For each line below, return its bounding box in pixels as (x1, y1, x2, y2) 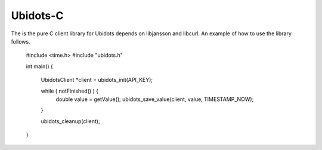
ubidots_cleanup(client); (41, 117, 101, 125)
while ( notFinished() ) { (41, 87, 98, 94)
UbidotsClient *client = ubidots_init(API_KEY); (41, 76, 153, 84)
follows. (11, 38, 30, 45)
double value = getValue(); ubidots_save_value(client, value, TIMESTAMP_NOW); (55, 96, 254, 103)
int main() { (26, 63, 54, 70)
